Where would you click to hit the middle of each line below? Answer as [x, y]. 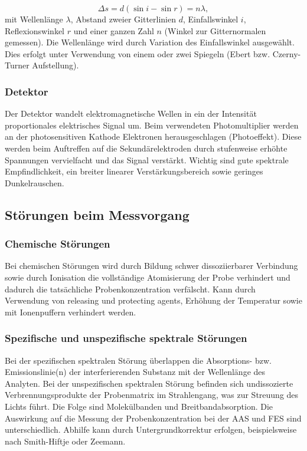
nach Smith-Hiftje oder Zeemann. [65, 441]
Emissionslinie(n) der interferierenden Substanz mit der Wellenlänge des [135, 372]
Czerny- [287, 53]
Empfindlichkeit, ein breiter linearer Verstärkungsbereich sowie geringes [134, 171]
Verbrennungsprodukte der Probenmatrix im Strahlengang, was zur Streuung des [152, 395]
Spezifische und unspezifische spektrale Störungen [126, 338]
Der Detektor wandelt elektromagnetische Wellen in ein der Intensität [131, 113]
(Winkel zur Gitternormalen [215, 30]
